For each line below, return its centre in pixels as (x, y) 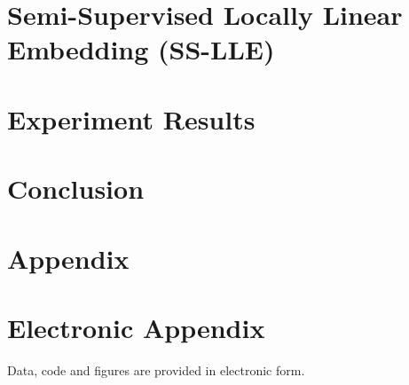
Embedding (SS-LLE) (141, 49)
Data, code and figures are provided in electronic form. (156, 369)
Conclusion (76, 189)
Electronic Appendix (136, 327)
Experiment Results (131, 118)
